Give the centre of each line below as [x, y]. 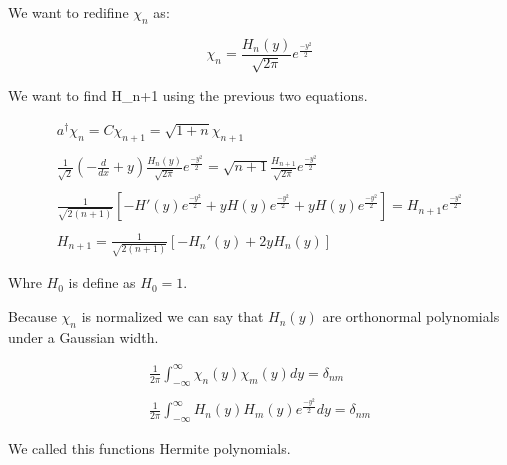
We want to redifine [68, 12]
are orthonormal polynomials [411, 316]
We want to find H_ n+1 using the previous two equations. [188, 95]
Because [32, 316]
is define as [102, 282]
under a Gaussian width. [83, 336]
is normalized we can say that [172, 316]
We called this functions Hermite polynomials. [149, 448]
